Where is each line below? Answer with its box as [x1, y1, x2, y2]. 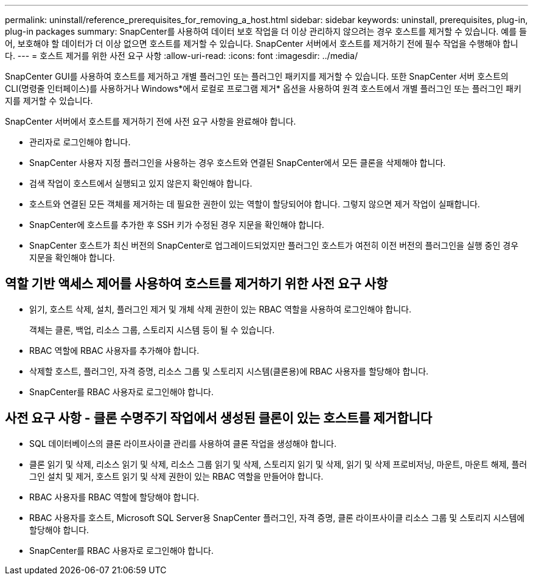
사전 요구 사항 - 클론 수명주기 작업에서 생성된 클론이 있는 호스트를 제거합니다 [5, 410, 433, 426]
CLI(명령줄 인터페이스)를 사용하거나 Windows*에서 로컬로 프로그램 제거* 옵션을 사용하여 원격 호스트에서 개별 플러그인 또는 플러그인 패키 [5, 83, 521, 94]
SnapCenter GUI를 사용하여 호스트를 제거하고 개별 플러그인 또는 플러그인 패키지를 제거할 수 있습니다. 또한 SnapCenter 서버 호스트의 [5, 71, 509, 81]
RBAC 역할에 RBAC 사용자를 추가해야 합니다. [29, 345, 200, 356]
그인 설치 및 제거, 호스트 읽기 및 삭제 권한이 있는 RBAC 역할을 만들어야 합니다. [29, 471, 324, 482]
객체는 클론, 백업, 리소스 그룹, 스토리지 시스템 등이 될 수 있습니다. [29, 324, 275, 335]
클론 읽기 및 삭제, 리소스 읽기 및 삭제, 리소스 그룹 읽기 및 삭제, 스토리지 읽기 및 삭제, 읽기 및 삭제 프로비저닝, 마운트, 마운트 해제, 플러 [29, 458, 528, 469]
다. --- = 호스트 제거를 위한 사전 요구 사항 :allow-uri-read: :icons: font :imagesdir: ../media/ [5, 50, 358, 61]
